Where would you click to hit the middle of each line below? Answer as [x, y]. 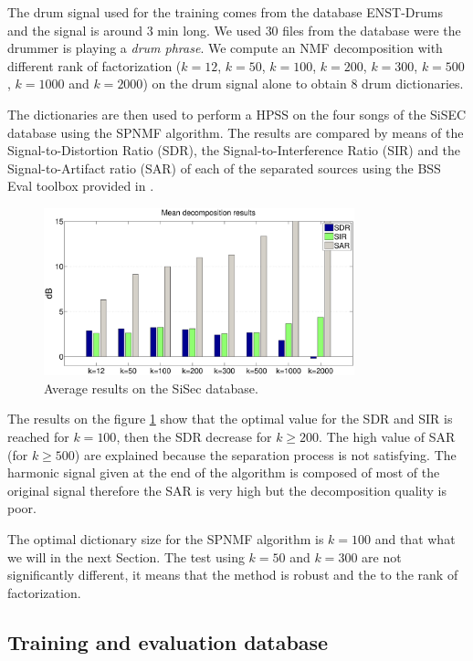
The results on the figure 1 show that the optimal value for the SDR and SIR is [230, 419]
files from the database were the [372, 30]
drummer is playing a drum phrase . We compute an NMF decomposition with [225, 48]
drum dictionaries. [413, 84]
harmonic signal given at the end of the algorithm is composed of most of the [224, 472]
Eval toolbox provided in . [81, 186]
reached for [38, 437]
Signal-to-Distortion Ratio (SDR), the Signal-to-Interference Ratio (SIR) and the [234, 150]
